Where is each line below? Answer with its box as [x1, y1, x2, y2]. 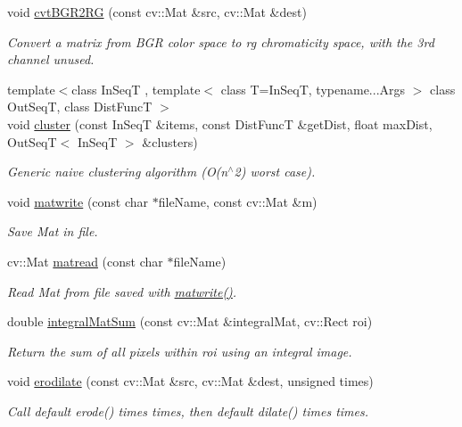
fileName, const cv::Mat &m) [158, 192, 318, 210]
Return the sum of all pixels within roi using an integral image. [7, 341, 352, 360]
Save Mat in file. [7, 222, 98, 241]
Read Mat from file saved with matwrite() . [7, 282, 237, 300]
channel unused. [7, 50, 95, 69]
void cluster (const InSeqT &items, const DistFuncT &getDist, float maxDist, [7, 114, 433, 133]
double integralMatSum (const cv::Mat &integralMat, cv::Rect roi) [7, 312, 373, 331]
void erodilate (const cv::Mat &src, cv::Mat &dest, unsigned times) [7, 372, 374, 390]
